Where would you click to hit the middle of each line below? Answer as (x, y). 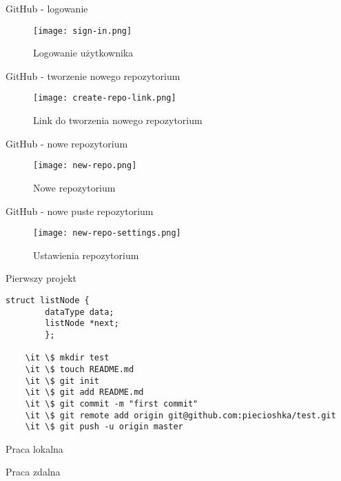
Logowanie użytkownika (83, 53)
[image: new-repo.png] (85, 166)
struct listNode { (48, 300)
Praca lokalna (34, 448)
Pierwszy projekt (41, 278)
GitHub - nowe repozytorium (67, 143)
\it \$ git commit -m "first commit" (112, 403)
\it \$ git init (62, 381)
